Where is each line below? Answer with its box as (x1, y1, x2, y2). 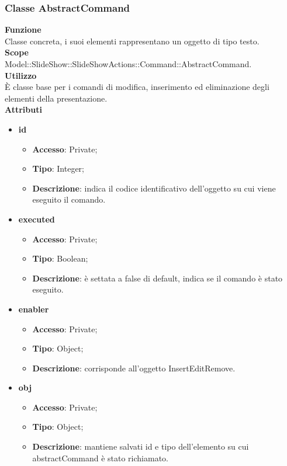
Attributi (5, 103, 42, 116)
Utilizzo (5, 69, 37, 81)
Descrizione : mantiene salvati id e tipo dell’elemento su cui (32, 440, 249, 453)
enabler (18, 302, 49, 315)
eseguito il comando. (32, 193, 106, 206)
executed (18, 213, 55, 225)
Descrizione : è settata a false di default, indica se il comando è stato (32, 272, 283, 284)
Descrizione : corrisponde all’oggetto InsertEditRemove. (32, 361, 236, 374)
